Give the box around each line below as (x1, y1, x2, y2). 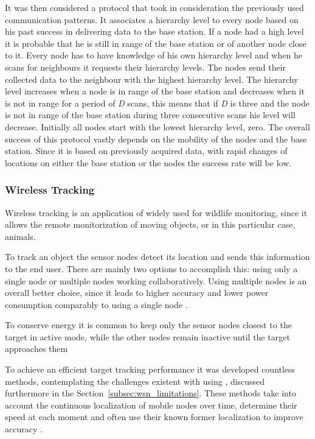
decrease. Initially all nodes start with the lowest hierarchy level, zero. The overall (5, 120, 310, 133)
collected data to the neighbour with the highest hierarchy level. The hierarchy (5, 72, 299, 85)
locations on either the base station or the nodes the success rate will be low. (5, 156, 292, 169)
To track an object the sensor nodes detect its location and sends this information (5, 250, 310, 263)
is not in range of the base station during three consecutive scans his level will (5, 108, 296, 121)
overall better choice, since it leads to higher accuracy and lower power (5, 286, 269, 299)
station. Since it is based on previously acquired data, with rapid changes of (5, 144, 288, 157)
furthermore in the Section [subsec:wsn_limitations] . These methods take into (5, 387, 296, 399)
